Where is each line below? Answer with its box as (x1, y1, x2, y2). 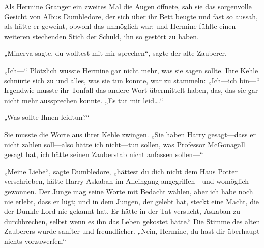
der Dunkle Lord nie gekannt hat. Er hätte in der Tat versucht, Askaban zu (4, 206, 241, 216)
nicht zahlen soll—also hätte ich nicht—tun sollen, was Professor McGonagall (4, 139, 245, 149)
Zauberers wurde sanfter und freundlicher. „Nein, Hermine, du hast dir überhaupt (4, 226, 260, 236)
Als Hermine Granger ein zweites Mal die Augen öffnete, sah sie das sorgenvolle (4, 1, 252, 11)
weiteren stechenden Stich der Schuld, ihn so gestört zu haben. (4, 30, 199, 41)
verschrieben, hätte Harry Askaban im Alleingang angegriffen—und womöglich (4, 176, 249, 187)
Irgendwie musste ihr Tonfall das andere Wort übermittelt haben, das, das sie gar (4, 85, 258, 96)
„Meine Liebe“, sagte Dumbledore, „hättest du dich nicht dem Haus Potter (4, 166, 238, 176)
